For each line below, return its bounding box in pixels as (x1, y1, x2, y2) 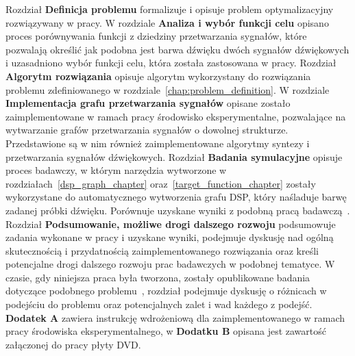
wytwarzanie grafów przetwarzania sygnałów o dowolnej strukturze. (5, 123, 289, 137)
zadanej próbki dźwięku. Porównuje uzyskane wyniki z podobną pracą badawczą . (5, 203, 350, 217)
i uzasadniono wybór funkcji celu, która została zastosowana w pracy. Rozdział (5, 55, 336, 70)
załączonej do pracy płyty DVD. (5, 337, 141, 351)
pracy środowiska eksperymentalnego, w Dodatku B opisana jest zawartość (5, 324, 327, 338)
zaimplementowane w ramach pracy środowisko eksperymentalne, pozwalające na (5, 109, 346, 123)
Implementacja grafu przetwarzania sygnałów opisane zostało (5, 96, 291, 110)
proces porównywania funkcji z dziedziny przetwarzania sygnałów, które (5, 29, 307, 43)
